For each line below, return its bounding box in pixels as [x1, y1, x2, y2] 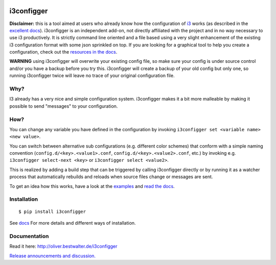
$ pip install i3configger [18, 208, 86, 214]
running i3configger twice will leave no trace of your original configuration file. [9, 73, 175, 79]
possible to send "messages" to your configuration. [9, 103, 118, 109]
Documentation [9, 232, 49, 239]
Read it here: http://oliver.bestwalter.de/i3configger [9, 243, 118, 250]
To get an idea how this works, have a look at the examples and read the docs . [9, 183, 175, 189]
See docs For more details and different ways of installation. [9, 220, 136, 226]
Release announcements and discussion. [9, 253, 96, 259]
